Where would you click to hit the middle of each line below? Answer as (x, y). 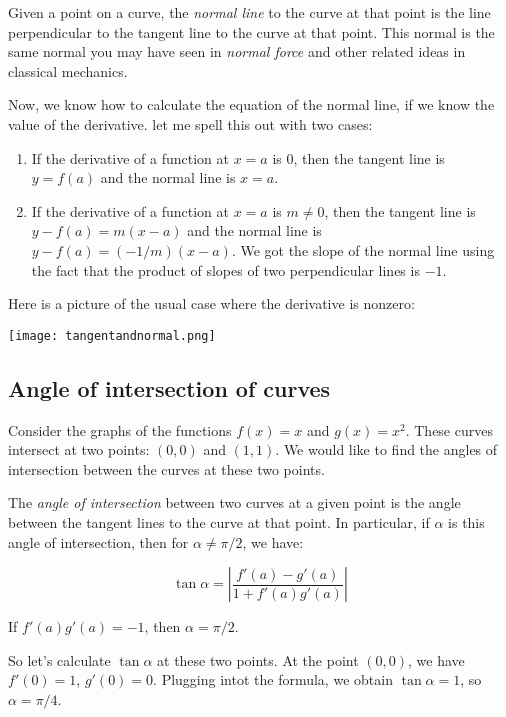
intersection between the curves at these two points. (166, 468)
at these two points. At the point (258, 659)
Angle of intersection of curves (169, 387)
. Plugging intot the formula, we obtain (273, 679)
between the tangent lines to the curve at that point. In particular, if (219, 521)
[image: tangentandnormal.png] (112, 335)
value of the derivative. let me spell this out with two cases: (190, 123)
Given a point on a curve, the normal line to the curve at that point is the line (249, 12)
